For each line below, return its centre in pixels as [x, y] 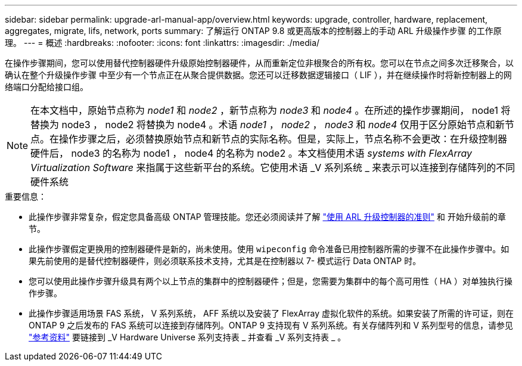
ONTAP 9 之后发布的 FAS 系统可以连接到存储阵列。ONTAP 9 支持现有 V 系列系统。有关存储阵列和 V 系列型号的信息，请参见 [271, 325]
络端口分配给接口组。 [46, 87]
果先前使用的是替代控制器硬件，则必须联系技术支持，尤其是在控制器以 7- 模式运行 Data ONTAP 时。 [225, 261]
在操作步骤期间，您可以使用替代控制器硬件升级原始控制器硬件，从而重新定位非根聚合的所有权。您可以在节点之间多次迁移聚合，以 [259, 63]
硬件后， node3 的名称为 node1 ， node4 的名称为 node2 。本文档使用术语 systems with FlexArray [251, 153]
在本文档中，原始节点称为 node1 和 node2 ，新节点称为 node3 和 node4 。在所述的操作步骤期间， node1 [265, 110]
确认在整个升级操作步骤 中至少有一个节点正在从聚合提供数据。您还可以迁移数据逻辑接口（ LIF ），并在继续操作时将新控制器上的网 [258, 75]
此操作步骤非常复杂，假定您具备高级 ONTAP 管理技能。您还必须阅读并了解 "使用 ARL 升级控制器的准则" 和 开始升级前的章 [267, 217]
